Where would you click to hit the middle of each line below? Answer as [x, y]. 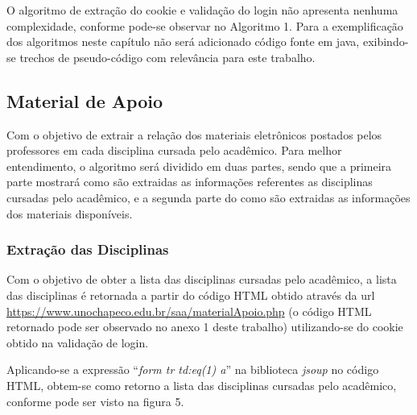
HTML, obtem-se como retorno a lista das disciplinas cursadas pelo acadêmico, [202, 385]
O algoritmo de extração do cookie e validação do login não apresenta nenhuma [202, 10]
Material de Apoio [85, 100]
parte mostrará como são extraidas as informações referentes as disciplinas [190, 182]
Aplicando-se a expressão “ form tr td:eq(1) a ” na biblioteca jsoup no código [193, 369]
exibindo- [386, 41]
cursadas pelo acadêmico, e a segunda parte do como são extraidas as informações [208, 197]
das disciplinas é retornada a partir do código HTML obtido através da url [191, 295]
